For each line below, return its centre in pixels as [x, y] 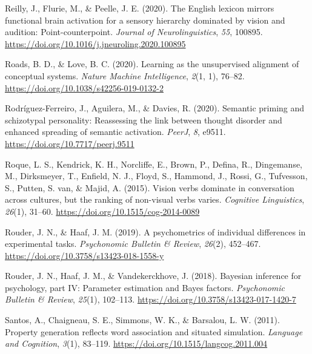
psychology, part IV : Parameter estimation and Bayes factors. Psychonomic [145, 287]
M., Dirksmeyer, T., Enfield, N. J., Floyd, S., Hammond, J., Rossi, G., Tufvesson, [156, 176]
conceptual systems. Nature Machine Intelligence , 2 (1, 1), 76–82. [125, 75]
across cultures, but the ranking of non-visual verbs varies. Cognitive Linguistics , [155, 199]
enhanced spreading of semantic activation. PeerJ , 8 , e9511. [115, 132]
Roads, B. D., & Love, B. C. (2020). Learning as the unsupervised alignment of [152, 64]
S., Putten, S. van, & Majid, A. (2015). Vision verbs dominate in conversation [150, 187]
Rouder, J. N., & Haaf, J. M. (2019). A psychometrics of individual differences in [155, 231]
